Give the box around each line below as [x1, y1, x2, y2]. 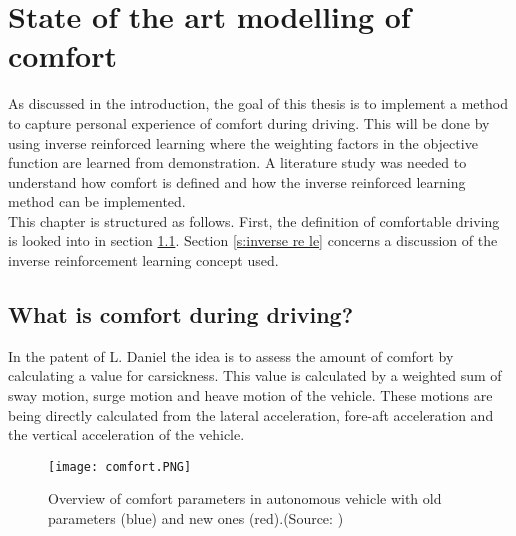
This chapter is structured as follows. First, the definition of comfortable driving [8, 210, 500, 231]
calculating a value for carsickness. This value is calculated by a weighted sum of [8, 365, 502, 386]
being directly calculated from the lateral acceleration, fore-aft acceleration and [8, 404, 494, 425]
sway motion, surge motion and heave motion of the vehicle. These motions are [8, 385, 493, 406]
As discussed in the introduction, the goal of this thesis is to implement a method [8, 93, 508, 114]
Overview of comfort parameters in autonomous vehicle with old [48, 488, 442, 509]
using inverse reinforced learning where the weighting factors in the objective [8, 132, 478, 153]
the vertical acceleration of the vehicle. [8, 424, 245, 445]
